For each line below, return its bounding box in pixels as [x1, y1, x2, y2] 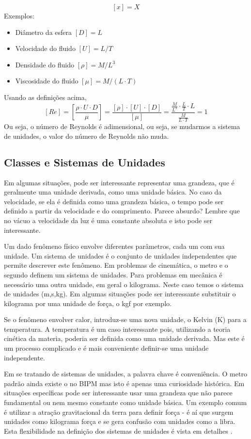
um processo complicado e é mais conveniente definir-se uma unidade [4, 343, 209, 353]
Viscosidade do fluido [15, 76, 78, 86]
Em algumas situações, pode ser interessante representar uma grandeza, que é [4, 177, 235, 187]
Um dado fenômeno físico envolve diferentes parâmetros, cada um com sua [4, 241, 225, 251]
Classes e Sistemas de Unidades [4, 154, 165, 169]
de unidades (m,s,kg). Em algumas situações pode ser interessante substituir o [4, 289, 236, 299]
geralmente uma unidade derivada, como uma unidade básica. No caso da [4, 187, 222, 197]
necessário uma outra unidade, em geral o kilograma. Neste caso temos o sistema [4, 279, 244, 289]
